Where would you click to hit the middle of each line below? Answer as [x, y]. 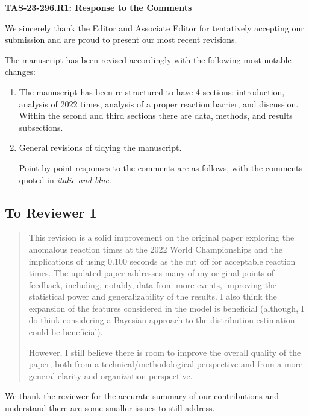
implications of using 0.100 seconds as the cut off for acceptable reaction [162, 261]
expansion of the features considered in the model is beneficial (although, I [166, 308]
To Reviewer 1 [51, 212]
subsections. [41, 127]
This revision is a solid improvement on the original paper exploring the [161, 237]
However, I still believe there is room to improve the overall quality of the [165, 352]
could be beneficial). [66, 332]
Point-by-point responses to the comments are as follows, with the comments [161, 167]
